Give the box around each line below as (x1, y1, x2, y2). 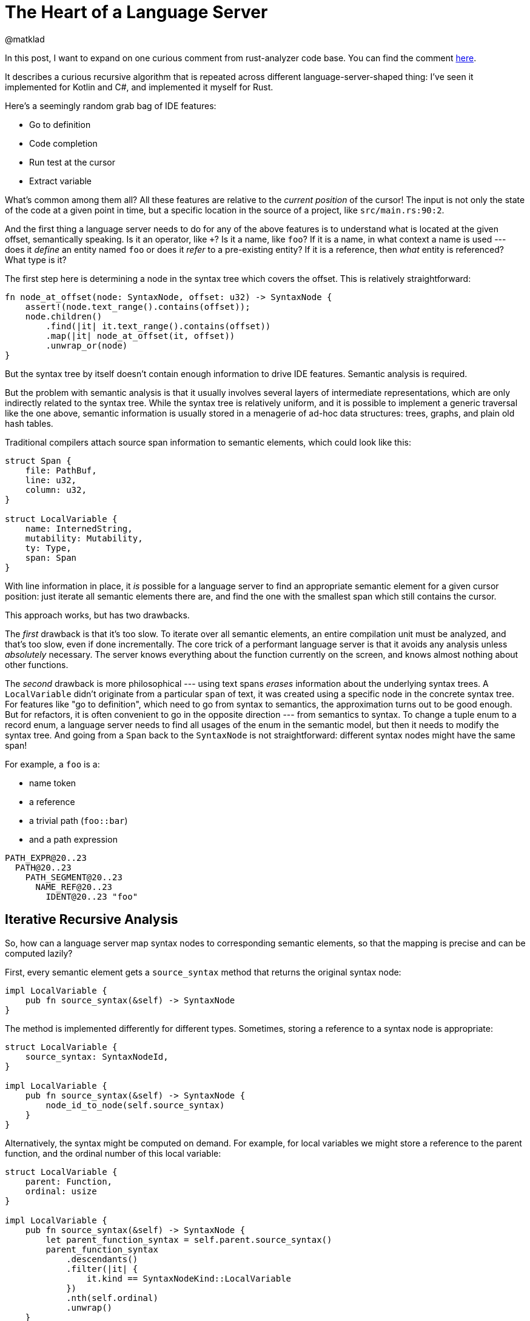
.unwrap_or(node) (45, 340, 128, 350)
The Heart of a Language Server (5, 2, 268, 22)
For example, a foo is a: (5, 758, 100, 769)
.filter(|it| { (66, 1263, 138, 1274)
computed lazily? (5, 948, 73, 958)
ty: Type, (25, 543, 72, 553)
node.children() (25, 311, 102, 321)
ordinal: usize (25, 1186, 97, 1196)
